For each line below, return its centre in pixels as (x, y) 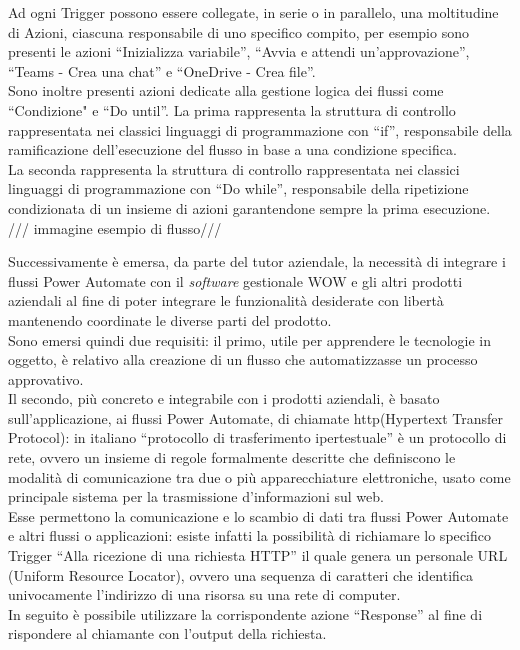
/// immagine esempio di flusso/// (115, 227)
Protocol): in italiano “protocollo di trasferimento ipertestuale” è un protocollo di (257, 437)
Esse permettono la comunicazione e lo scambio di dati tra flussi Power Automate (258, 515)
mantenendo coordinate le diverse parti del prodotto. (170, 319)
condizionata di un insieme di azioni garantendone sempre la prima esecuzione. (249, 207)
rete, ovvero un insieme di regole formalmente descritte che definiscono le (232, 457)
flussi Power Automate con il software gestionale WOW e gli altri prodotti (235, 280)
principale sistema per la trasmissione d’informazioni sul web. (196, 496)
